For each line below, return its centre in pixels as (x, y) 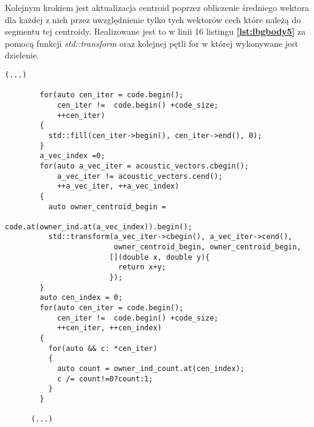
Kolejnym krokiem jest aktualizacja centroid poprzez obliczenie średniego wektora (157, 7)
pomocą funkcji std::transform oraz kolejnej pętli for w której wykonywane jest (152, 43)
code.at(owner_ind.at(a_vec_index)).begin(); (99, 227)
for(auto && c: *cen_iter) (103, 348)
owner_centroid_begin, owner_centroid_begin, (207, 247)
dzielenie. (22, 55)
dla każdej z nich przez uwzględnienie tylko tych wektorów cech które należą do (153, 19)
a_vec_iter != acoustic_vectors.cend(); (140, 176)
